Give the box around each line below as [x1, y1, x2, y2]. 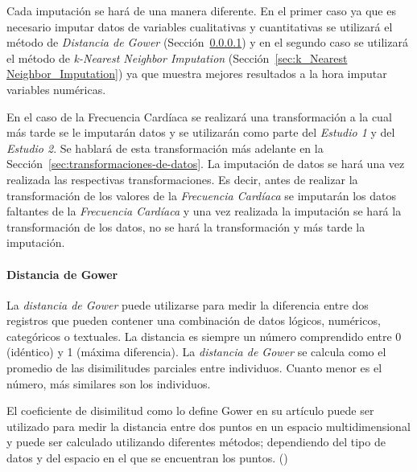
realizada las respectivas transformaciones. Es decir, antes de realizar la [6, 170, 358, 187]
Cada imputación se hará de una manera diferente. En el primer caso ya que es [6, 2, 396, 18]
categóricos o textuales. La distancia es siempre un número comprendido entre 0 [6, 327, 402, 344]
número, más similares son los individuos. [6, 375, 211, 392]
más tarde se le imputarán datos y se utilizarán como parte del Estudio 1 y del [6, 124, 395, 141]
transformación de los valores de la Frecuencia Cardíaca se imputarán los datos [6, 187, 396, 203]
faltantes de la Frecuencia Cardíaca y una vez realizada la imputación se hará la [6, 203, 402, 220]
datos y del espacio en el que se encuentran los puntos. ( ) [6, 449, 288, 466]
